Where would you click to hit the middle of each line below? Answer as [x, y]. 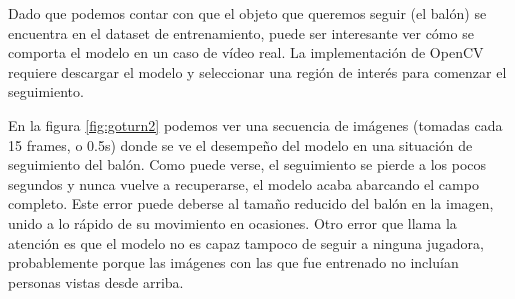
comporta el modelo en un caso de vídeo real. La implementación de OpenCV [246, 52]
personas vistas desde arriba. [96, 281]
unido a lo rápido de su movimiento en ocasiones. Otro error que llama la [232, 222]
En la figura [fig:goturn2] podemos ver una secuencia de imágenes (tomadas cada [255, 124]
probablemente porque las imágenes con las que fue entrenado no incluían [233, 262]
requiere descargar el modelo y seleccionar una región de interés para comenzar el [257, 71]
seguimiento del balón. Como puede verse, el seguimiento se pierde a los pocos [247, 164]
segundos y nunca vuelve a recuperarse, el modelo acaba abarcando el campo [243, 183]
